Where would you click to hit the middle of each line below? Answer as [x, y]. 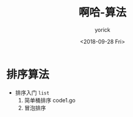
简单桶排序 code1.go [50, 100]
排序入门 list [32, 93]
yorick [102, 30]
